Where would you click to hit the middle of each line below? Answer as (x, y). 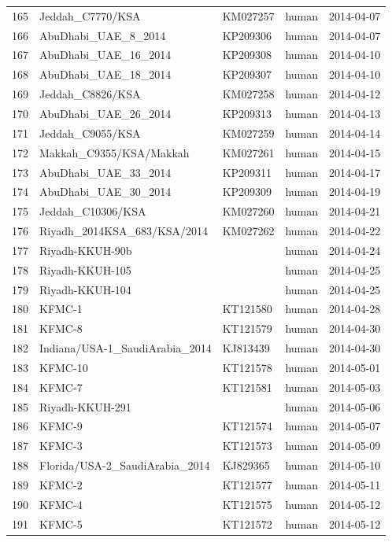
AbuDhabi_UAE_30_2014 (105, 192)
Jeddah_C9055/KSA (90, 133)
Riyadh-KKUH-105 (85, 269)
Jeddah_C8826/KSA (90, 94)
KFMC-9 (61, 426)
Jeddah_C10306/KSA (93, 211)
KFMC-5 (61, 524)
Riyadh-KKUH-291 (85, 406)
